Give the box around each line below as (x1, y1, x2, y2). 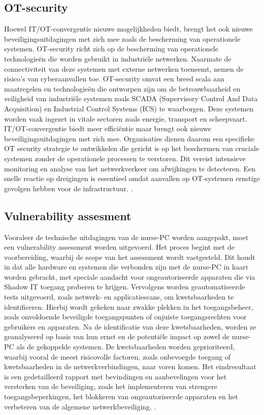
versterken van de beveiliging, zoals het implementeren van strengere (4, 381, 217, 392)
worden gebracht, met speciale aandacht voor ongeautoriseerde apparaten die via (4, 271, 255, 282)
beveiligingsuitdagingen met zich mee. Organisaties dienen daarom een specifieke (4, 133, 255, 143)
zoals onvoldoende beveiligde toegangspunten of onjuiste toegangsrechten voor (4, 311, 247, 322)
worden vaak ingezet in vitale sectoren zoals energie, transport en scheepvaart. (4, 113, 247, 124)
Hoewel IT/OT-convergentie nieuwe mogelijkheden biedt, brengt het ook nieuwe (4, 23, 253, 34)
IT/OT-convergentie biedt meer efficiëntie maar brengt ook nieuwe (4, 123, 211, 134)
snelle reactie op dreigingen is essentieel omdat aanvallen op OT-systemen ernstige (4, 173, 260, 184)
